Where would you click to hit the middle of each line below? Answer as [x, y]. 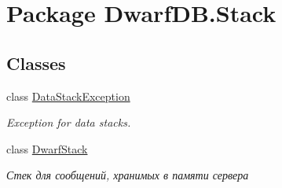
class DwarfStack [47, 148]
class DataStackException [68, 96]
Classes [36, 63]
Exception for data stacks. [69, 122]
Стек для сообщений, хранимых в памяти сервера [128, 175]
